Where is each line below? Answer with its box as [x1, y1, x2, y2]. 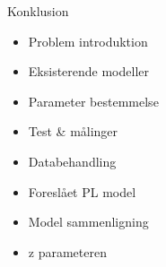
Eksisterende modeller [28, 62, 150, 81]
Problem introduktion [28, 31, 148, 50]
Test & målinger [28, 122, 118, 141]
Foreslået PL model [28, 182, 136, 201]
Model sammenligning [28, 212, 149, 231]
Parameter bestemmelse [28, 91, 159, 110]
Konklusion [7, 2, 69, 20]
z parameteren [28, 242, 107, 261]
